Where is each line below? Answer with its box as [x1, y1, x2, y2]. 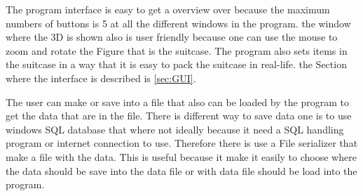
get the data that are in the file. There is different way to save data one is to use [6, 108, 352, 123]
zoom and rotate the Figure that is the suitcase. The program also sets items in [6, 43, 348, 58]
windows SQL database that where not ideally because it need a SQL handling [6, 122, 344, 136]
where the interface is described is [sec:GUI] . [6, 70, 196, 85]
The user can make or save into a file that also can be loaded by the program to [6, 94, 349, 109]
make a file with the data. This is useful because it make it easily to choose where [6, 149, 357, 164]
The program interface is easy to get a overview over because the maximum [6, 2, 330, 16]
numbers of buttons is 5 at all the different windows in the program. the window [6, 15, 351, 30]
